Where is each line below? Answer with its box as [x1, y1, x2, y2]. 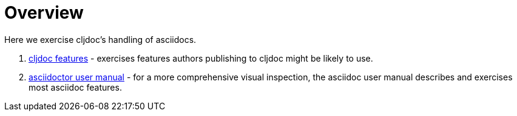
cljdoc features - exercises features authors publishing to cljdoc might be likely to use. [29, 53, 373, 63]
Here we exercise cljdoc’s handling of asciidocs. [4, 34, 197, 45]
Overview [4, 2, 84, 23]
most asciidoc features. [29, 82, 122, 92]
